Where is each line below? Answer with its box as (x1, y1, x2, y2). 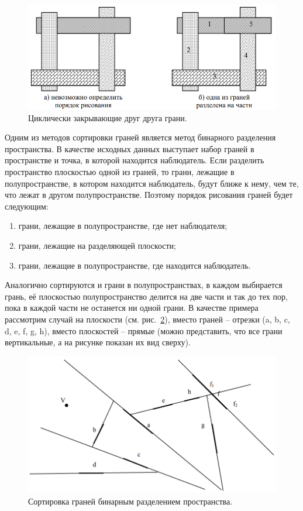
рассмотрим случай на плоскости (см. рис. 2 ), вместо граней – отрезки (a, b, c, (5, 313, 290, 325)
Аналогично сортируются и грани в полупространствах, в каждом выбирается (5, 279, 283, 291)
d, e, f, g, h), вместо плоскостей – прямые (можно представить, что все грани (5, 324, 283, 337)
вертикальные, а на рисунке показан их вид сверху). (5, 336, 191, 348)
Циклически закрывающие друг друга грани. (28, 111, 187, 124)
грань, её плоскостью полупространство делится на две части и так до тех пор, (5, 290, 288, 302)
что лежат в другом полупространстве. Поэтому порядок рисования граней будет (5, 188, 293, 201)
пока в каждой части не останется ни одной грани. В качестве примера (5, 301, 259, 314)
